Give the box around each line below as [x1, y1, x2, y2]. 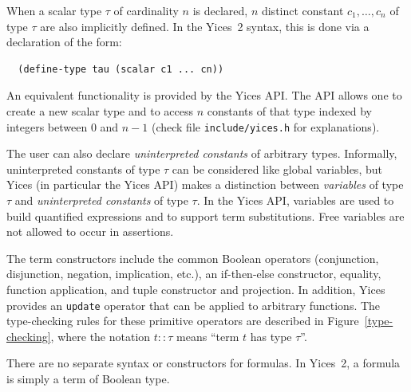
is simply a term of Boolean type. [6, 370, 170, 386]
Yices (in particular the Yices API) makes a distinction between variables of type [6, 176, 404, 193]
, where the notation [50, 327, 151, 344]
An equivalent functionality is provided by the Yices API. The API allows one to [6, 87, 402, 104]
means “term [176, 327, 239, 344]
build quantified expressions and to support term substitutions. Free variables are [6, 207, 405, 224]
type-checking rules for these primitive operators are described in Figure [6, 312, 359, 329]
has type [250, 327, 292, 344]
